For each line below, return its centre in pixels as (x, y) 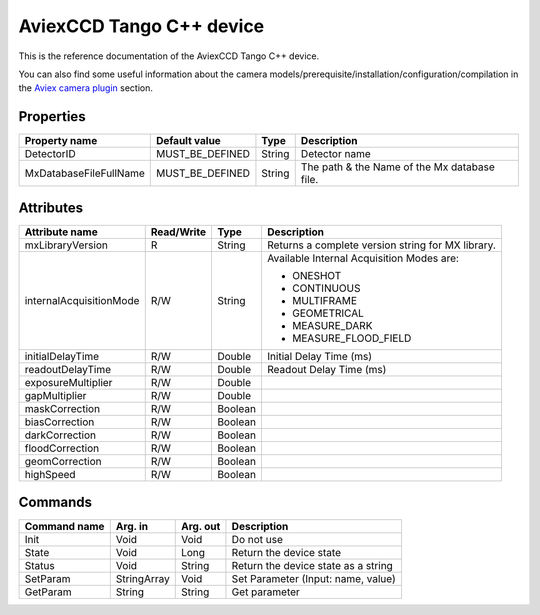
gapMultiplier (55, 395)
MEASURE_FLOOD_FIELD (351, 338)
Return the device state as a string (312, 566)
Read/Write (178, 232)
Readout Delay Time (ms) (326, 369)
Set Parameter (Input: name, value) (313, 579)
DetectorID (50, 154)
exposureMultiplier (68, 382)
